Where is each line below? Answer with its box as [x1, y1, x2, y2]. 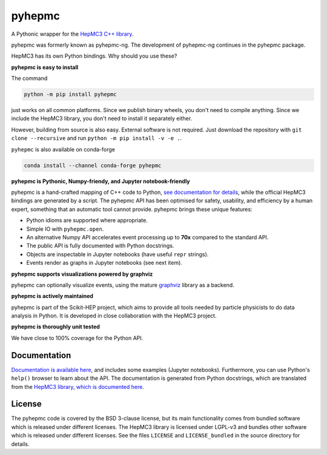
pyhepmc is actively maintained [11, 293, 94, 300]
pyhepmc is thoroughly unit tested [11, 323, 100, 330]
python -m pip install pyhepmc [24, 91, 117, 98]
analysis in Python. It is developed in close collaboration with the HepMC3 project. [11, 312, 217, 319]
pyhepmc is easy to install [11, 64, 79, 71]
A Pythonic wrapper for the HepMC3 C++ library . [11, 30, 134, 38]
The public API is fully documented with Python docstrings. [26, 242, 174, 250]
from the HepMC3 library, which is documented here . [11, 383, 145, 390]
